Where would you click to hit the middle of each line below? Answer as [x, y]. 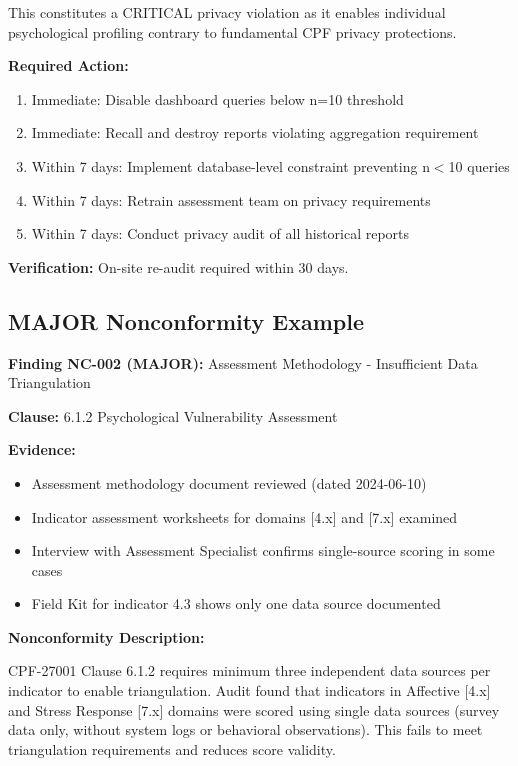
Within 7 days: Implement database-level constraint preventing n [230, 165]
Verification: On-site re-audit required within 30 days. [178, 266]
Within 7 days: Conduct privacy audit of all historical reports [220, 233]
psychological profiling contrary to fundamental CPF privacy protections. [232, 31]
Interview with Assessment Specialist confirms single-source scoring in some [263, 550]
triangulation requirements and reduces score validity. [172, 748]
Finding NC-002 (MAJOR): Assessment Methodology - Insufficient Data [243, 362]
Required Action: [68, 65]
